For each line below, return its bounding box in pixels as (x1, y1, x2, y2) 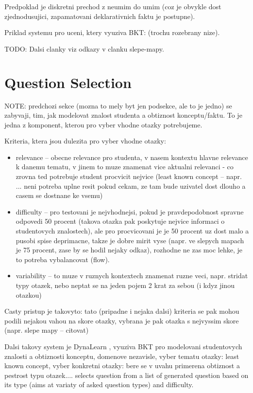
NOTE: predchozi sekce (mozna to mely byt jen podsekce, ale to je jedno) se (4, 100, 232, 110)
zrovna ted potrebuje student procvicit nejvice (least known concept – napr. (16, 171, 242, 181)
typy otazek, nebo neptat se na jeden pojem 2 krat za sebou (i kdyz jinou (16, 280, 235, 290)
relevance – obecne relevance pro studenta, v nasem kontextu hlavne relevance (16, 152, 248, 162)
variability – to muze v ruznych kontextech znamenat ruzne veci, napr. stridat (16, 270, 248, 281)
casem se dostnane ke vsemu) (16, 190, 103, 200)
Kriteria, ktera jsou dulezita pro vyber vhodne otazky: (4, 136, 166, 146)
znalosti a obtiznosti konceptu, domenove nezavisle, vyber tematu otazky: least (4, 351, 239, 361)
